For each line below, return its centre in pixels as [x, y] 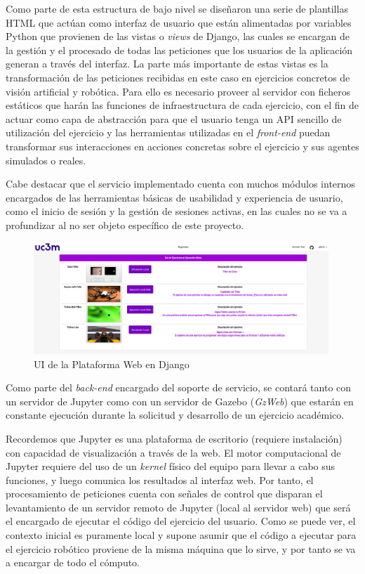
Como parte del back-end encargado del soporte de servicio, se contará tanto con [179, 387]
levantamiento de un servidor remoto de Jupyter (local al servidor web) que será [178, 507]
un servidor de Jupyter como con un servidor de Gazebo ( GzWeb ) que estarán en [180, 401]
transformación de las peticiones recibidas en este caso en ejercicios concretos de [178, 77]
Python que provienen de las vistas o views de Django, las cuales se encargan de [178, 36]
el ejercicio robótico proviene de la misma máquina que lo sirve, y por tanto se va [181, 548]
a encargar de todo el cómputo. [73, 562]
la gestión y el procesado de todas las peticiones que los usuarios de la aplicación [179, 50]
